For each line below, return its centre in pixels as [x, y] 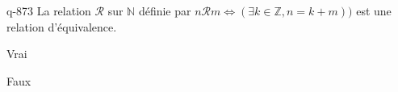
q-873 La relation [49, 10]
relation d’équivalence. [62, 26]
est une [374, 10]
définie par [165, 10]
